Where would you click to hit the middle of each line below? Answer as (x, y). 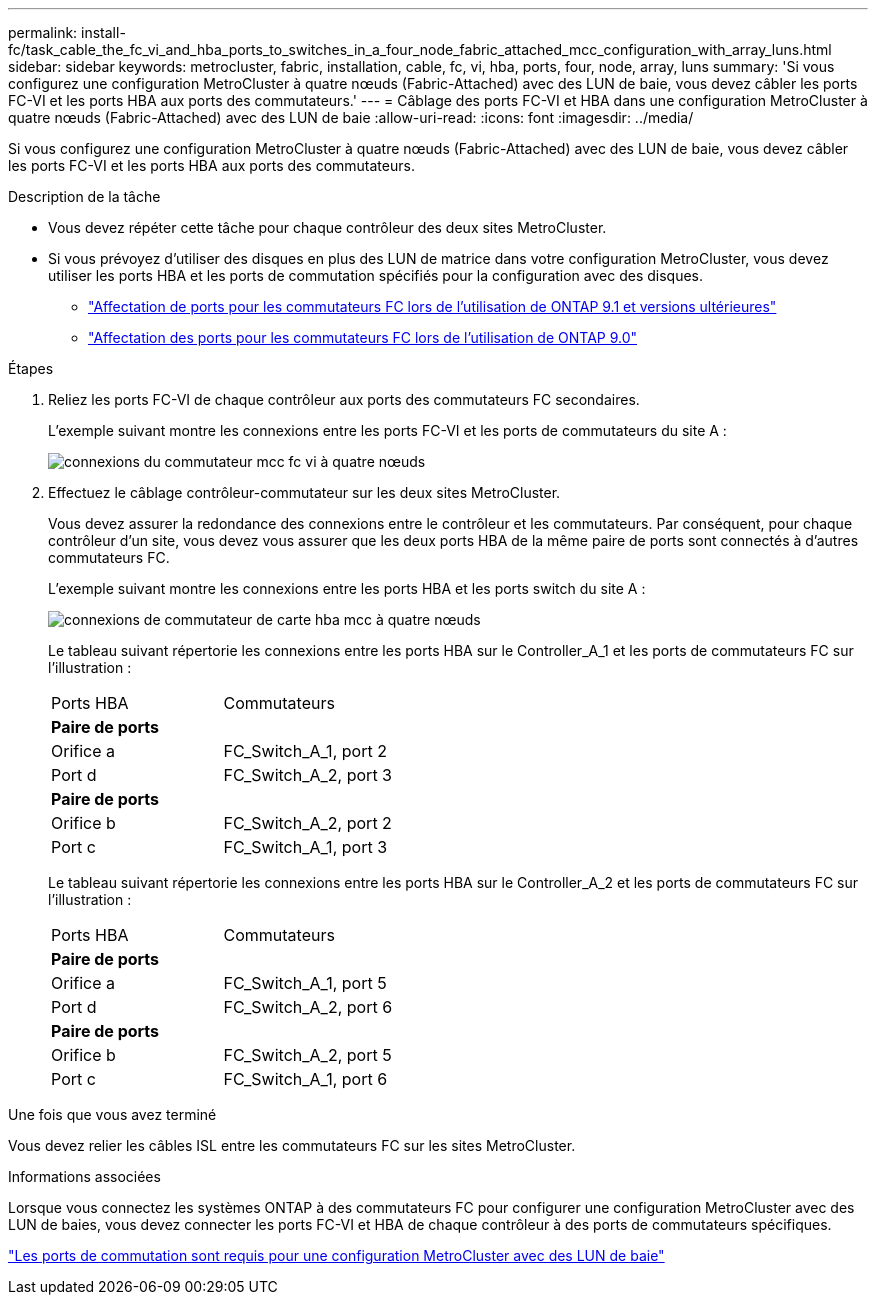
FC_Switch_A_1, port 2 (305, 751)
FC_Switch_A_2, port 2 (307, 823)
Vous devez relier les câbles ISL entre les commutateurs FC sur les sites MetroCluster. (292, 1145)
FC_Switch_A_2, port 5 (307, 1055)
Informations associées (84, 1176)
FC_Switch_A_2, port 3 (307, 775)
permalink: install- (67, 32)
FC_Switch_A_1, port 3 (305, 847)
